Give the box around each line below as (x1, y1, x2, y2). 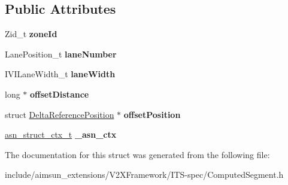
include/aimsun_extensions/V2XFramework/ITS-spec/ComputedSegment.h (5, 168, 284, 181)
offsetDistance (30, 87, 89, 100)
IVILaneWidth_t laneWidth (5, 68, 116, 80)
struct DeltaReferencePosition (5, 108, 114, 120)
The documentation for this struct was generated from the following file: (5, 148, 270, 160)
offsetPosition (123, 108, 181, 120)
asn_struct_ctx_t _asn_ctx (5, 128, 117, 141)
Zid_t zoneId (5, 28, 57, 40)
